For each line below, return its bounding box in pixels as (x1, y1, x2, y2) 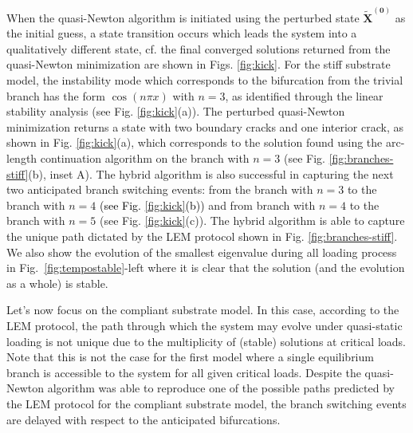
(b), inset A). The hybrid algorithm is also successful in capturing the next (28, 165, 394, 182)
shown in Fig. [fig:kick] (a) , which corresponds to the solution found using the (6, 134, 383, 151)
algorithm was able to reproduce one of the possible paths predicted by (47, 380, 395, 396)
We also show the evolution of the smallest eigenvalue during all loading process (6, 243, 397, 260)
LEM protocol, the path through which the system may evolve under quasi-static (6, 317, 403, 333)
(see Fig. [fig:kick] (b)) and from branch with (99, 196, 316, 213)
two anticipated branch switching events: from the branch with (6, 181, 313, 198)
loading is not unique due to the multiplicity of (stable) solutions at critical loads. (6, 333, 406, 349)
